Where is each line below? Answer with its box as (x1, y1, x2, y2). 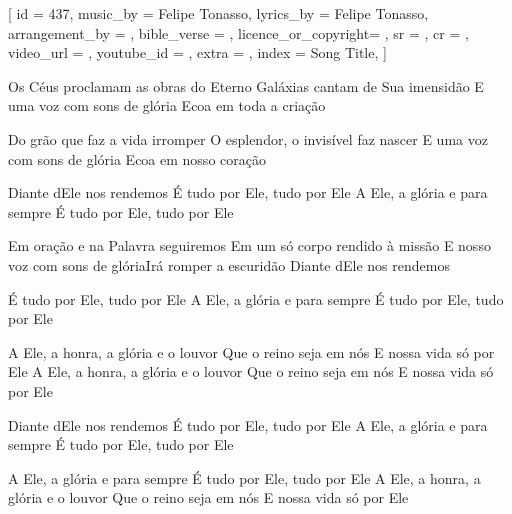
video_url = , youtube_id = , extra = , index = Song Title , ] (8, 42, 387, 63)
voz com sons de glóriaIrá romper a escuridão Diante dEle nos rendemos (8, 254, 450, 275)
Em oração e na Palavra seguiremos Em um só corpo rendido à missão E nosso (8, 235, 491, 256)
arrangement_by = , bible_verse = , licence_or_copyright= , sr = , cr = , (8, 22, 469, 43)
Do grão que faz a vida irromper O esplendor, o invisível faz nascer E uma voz (8, 128, 488, 149)
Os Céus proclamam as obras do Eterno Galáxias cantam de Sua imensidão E (8, 75, 484, 96)
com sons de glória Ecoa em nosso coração (8, 148, 266, 169)
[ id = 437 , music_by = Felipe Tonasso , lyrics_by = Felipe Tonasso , (8, 3, 429, 23)
